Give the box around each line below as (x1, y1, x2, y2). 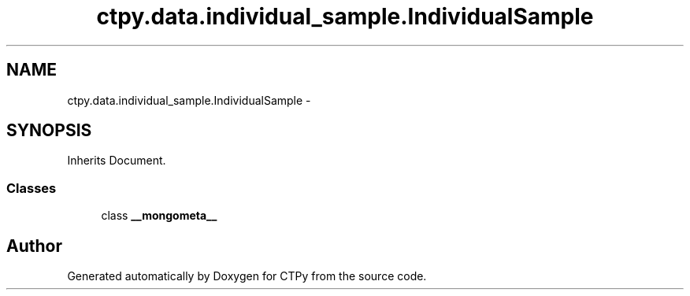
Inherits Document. (67, 154, 166, 168)
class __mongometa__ (101, 209, 217, 223)
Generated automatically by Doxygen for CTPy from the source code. (67, 269, 427, 283)
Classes (6, 179, 57, 196)
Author (6, 235, 62, 256)
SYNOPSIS (6, 120, 92, 141)
